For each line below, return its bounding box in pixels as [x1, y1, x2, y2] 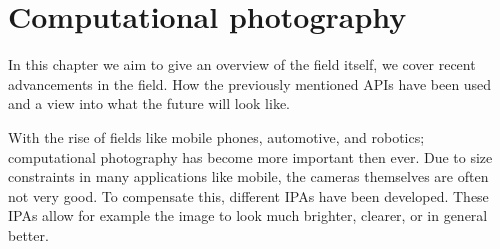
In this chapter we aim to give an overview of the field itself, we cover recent [8, 54, 476, 75]
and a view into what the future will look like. [8, 93, 291, 114]
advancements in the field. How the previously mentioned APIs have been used [8, 73, 492, 94]
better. [8, 224, 49, 245]
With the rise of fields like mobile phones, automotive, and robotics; [8, 126, 425, 147]
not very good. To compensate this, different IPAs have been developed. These [8, 185, 489, 206]
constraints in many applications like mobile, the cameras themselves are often [8, 166, 489, 187]
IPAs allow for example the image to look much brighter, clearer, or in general [8, 205, 488, 226]
